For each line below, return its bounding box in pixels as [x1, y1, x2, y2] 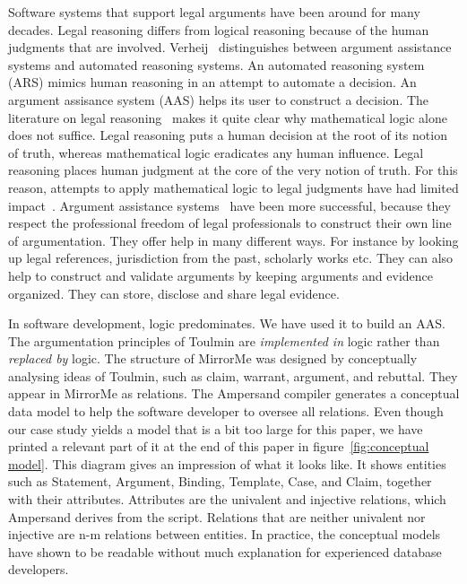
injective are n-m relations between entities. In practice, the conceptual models [8, 525, 441, 544]
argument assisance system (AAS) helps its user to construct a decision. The [8, 90, 429, 109]
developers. [8, 560, 69, 579]
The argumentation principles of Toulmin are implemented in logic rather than [8, 331, 440, 350]
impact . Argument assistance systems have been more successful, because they [8, 196, 451, 214]
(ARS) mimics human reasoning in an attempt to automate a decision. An [8, 73, 417, 92]
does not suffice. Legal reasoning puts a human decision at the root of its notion [8, 126, 447, 144]
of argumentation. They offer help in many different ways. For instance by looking [8, 231, 459, 249]
